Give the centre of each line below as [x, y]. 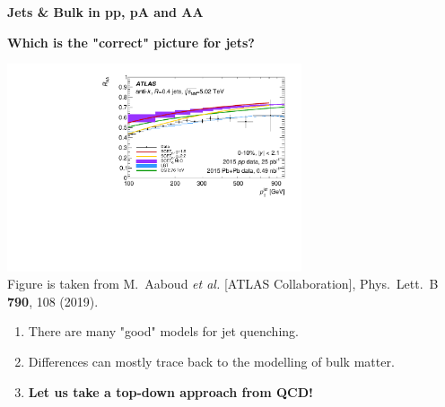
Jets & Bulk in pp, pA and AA [105, 12]
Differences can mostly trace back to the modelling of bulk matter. [211, 362]
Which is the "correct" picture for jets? [131, 42]
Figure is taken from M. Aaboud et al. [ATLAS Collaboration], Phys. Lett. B [223, 284]
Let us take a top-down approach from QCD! [170, 391]
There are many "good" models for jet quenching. [163, 331]
